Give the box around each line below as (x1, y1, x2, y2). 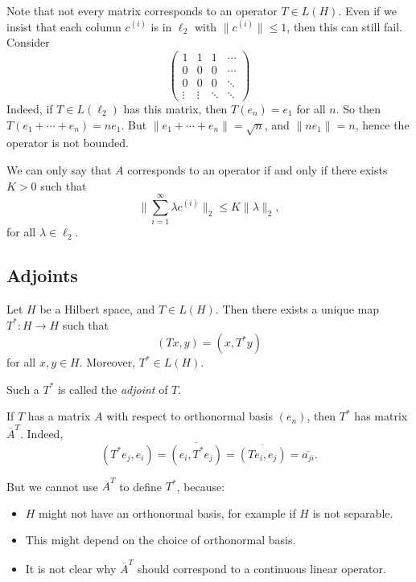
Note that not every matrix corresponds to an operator (6, 2, 278, 18)
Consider (6, 34, 50, 51)
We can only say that (6, 161, 112, 178)
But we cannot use (6, 477, 98, 494)
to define (119, 477, 163, 494)
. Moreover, (79, 354, 136, 371)
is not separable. (312, 504, 393, 521)
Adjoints (6, 263, 78, 288)
